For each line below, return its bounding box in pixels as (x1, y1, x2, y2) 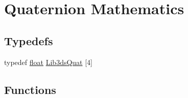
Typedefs (4, 32, 53, 48)
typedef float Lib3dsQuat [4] (4, 56, 93, 67)
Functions (4, 81, 56, 97)
